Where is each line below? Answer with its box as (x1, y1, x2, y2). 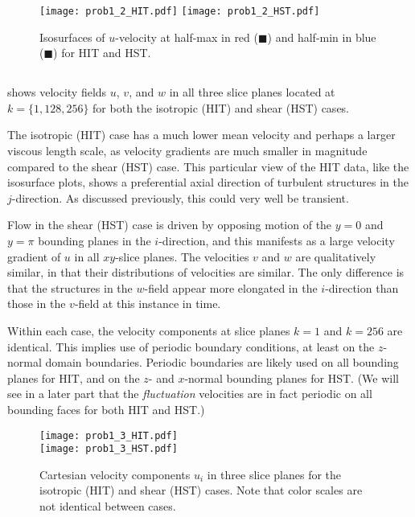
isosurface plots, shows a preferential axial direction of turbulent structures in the (7, 174, 409, 191)
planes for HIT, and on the (7, 369, 140, 386)
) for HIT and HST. (53, 44, 151, 61)
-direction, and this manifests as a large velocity (158, 232, 395, 248)
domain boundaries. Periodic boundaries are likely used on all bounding (45, 354, 399, 371)
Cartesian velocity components (39, 466, 191, 482)
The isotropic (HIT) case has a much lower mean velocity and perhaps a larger (7, 126, 396, 143)
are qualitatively (295, 248, 376, 265)
